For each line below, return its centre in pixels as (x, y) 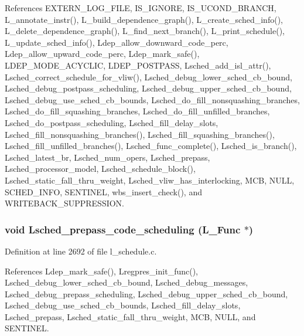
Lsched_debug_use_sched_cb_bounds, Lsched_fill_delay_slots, (123, 305)
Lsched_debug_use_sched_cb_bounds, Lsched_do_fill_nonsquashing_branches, (152, 99)
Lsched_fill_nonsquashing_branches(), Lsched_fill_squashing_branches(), (140, 134)
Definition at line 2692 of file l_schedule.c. (81, 251)
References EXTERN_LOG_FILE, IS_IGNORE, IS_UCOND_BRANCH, (141, 8)
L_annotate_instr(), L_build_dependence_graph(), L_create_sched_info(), (144, 19)
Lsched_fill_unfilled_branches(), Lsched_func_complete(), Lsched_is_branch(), (151, 146)
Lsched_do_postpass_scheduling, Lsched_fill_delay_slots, (112, 122)
